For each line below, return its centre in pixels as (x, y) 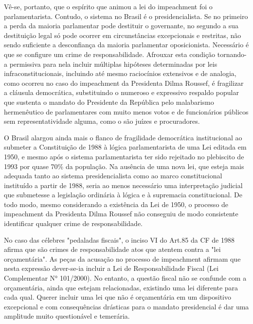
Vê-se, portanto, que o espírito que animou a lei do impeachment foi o (108, 6)
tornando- (232, 54)
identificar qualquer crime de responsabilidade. (73, 223)
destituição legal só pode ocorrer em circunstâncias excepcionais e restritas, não (123, 35)
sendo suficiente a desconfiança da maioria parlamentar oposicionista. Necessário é (126, 45)
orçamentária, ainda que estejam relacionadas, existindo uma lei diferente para (121, 287)
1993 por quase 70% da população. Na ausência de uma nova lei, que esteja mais (124, 166)
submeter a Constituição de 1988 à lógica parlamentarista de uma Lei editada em (125, 147)
